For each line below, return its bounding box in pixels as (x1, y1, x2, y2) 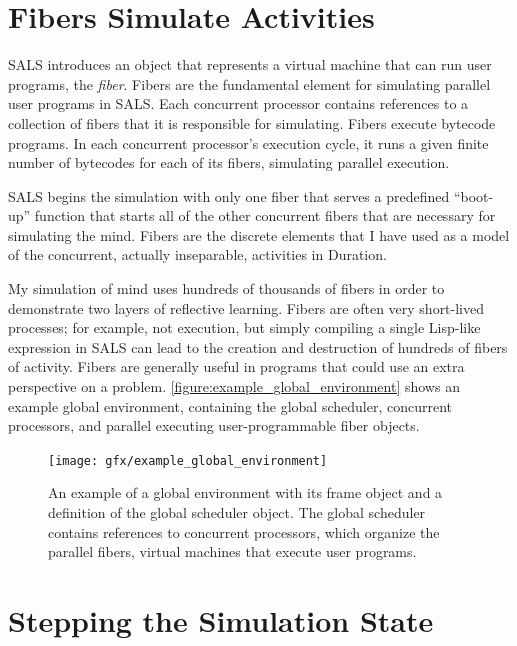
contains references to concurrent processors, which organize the (48, 521, 440, 542)
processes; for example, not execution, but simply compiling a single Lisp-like (8, 317, 481, 338)
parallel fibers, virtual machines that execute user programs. (48, 541, 417, 562)
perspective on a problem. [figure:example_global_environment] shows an (8, 376, 460, 397)
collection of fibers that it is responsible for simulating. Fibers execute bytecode (8, 112, 496, 133)
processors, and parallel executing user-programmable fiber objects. (8, 415, 420, 436)
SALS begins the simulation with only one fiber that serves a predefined (8, 185, 450, 206)
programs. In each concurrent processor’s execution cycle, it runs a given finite (8, 132, 489, 153)
